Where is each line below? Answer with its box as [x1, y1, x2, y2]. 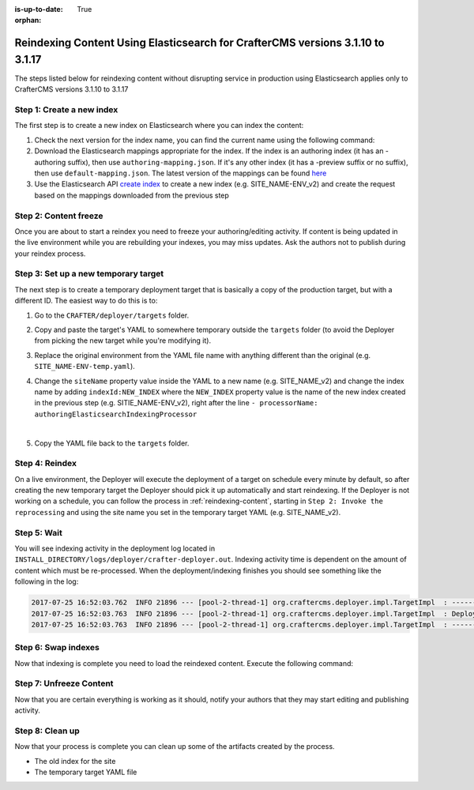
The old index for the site [34, 756, 116, 766]
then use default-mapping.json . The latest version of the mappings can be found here [34, 168, 327, 178]
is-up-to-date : [14, 5, 63, 13]
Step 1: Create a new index [14, 104, 118, 115]
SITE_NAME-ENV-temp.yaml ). [34, 362, 136, 371]
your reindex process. [14, 249, 86, 258]
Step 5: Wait [14, 527, 62, 538]
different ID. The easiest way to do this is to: [14, 296, 158, 306]
